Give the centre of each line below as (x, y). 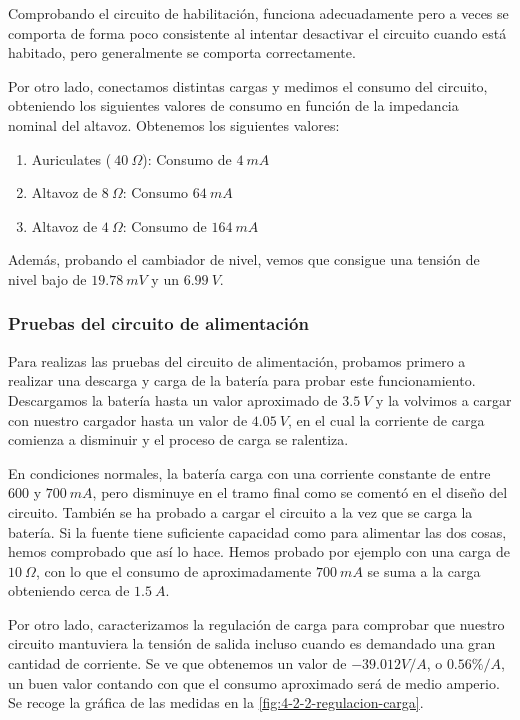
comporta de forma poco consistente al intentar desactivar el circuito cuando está (257, 32)
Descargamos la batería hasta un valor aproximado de (173, 399)
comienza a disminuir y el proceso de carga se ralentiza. (178, 439)
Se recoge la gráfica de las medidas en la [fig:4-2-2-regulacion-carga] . (216, 702)
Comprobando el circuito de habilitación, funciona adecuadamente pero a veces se (258, 13)
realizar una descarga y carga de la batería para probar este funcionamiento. (242, 380)
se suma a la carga (424, 570)
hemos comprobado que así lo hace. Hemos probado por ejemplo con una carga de (259, 551)
